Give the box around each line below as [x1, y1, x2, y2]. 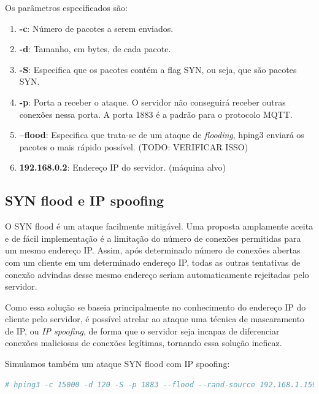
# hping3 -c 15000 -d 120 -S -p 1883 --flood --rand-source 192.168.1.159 [5, 380, 317, 389]
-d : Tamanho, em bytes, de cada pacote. [19, 42, 171, 55]
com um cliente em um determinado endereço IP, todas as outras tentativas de [5, 255, 301, 268]
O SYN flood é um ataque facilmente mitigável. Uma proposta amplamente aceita [5, 220, 313, 233]
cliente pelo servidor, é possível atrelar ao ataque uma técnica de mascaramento [5, 312, 305, 325]
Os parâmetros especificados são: [5, 1, 128, 14]
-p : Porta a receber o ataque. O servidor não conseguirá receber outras [19, 95, 286, 108]
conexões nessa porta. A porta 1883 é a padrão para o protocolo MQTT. [19, 107, 293, 120]
